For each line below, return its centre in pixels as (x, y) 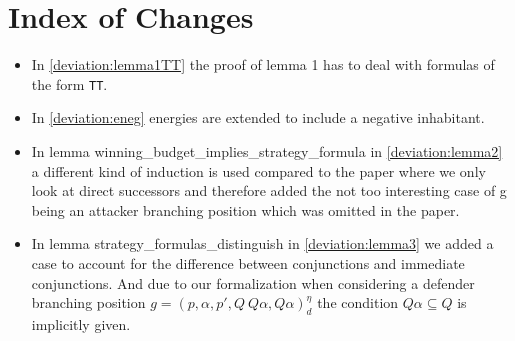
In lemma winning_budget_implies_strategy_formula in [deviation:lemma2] (267, 150)
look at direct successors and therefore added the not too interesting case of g (269, 190)
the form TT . (69, 83)
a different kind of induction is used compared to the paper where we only (258, 170)
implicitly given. (81, 323)
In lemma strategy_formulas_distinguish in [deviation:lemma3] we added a (262, 243)
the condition (358, 302)
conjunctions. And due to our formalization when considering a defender (253, 282)
